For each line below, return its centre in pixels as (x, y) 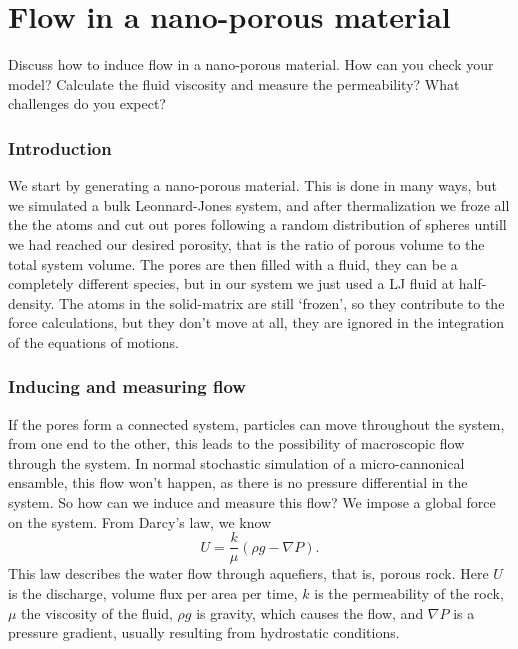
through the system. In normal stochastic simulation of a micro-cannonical (236, 462)
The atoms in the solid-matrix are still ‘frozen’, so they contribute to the (282, 302)
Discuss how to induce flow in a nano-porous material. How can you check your (251, 64)
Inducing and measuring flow (127, 386)
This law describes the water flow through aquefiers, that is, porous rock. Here (248, 573)
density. (31, 302)
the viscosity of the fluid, (97, 612)
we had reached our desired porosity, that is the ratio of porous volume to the (246, 243)
